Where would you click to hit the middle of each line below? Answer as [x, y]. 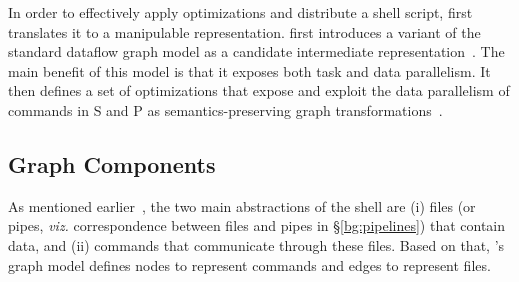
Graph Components [112, 163]
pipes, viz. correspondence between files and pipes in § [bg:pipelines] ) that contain [257, 225]
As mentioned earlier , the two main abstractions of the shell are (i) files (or [242, 205]
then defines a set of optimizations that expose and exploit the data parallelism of [259, 90]
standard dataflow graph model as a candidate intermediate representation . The [256, 51]
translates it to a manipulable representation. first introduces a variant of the [244, 31]
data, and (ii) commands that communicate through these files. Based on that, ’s [256, 244]
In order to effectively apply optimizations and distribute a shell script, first [240, 12]
